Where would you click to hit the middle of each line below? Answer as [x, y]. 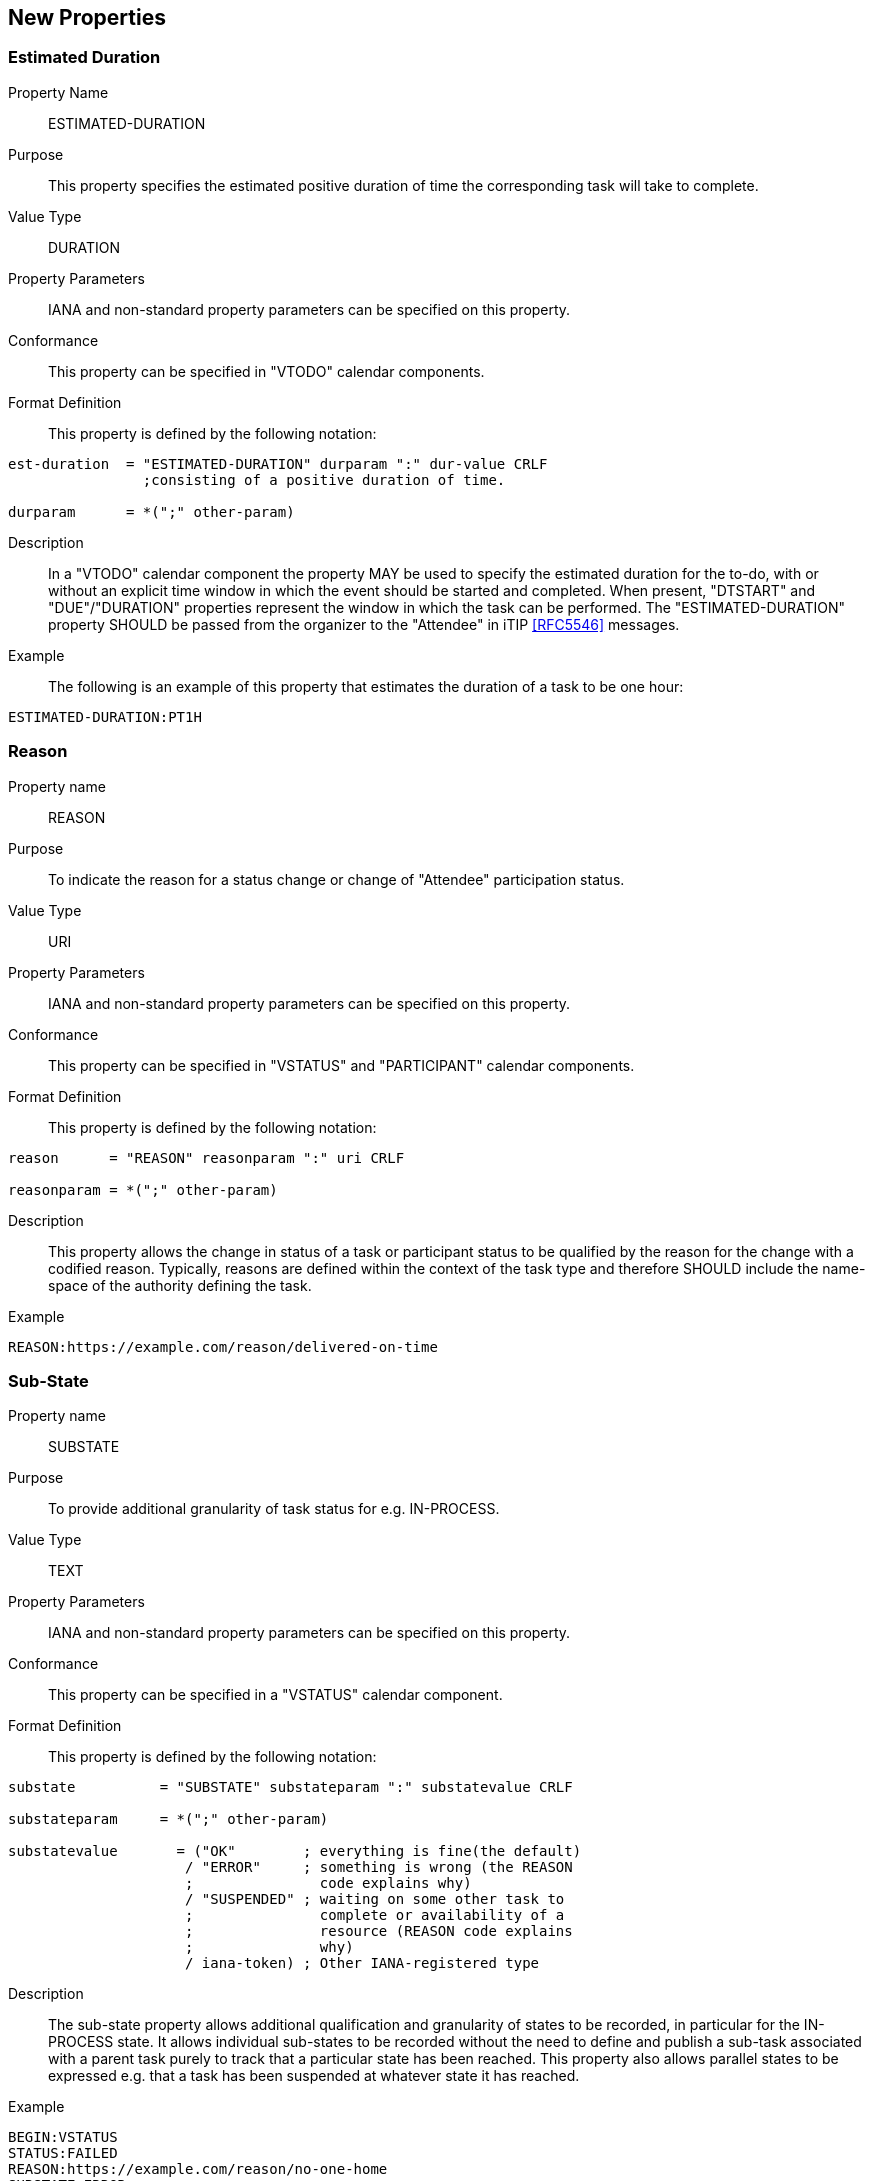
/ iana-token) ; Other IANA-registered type [362, 1963]
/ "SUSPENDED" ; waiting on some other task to [375, 1899]
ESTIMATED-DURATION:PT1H [105, 716]
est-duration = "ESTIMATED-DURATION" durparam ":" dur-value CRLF [278, 463]
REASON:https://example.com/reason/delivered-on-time [223, 1346]
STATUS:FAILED [63, 2153]
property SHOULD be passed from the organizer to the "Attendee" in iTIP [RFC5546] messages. [364, 624]
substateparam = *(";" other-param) [168, 1819]
